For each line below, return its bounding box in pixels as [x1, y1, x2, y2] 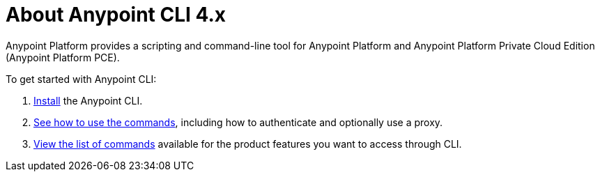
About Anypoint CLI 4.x [6, 3, 226, 26]
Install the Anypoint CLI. [33, 94, 143, 107]
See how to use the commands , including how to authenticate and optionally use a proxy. [33, 116, 443, 128]
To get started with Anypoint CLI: [6, 72, 157, 85]
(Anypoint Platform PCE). [6, 51, 120, 63]
